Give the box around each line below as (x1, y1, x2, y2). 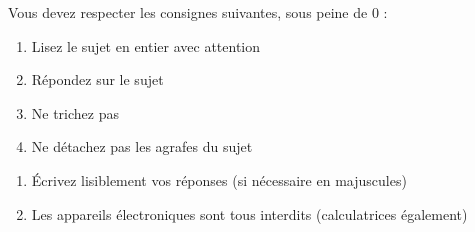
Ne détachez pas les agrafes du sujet (31, 136, 253, 157)
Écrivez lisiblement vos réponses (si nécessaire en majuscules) (31, 169, 407, 190)
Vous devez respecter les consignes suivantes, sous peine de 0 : (8, 2, 388, 22)
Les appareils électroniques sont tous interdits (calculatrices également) (31, 203, 468, 224)
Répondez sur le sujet (31, 69, 164, 90)
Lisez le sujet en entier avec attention (31, 35, 261, 56)
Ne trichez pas (31, 102, 120, 123)
